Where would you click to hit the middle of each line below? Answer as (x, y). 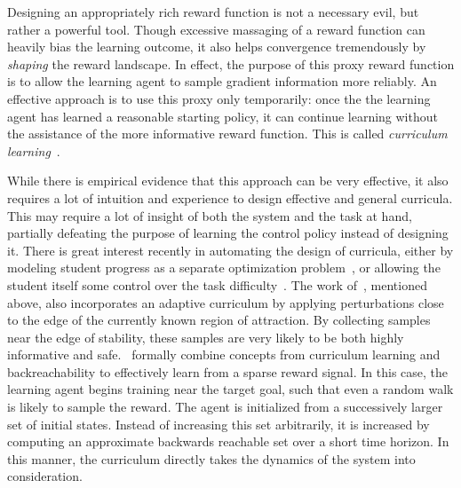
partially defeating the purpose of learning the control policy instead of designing (228, 233)
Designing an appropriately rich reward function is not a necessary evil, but (213, 12)
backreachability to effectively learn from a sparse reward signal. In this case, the (228, 371)
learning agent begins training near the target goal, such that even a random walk (230, 389)
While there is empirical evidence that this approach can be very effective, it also (228, 181)
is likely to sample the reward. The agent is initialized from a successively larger (225, 407)
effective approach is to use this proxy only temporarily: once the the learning (219, 98)
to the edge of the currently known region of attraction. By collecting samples (219, 320)
